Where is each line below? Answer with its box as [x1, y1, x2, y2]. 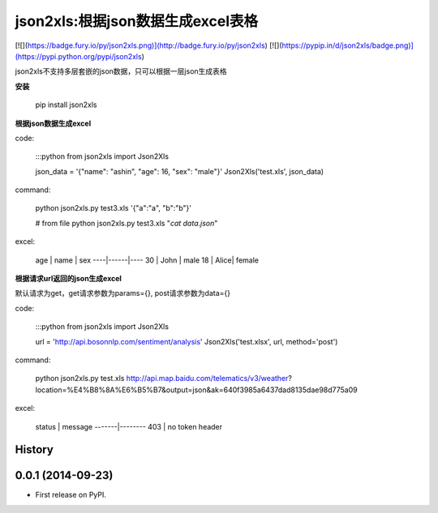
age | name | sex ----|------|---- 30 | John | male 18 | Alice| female [35, 255, 260, 265]
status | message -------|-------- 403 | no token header [35, 421, 223, 431]
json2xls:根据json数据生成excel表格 [15, 12, 259, 30]
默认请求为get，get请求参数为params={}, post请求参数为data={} [15, 289, 231, 298]
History [15, 442, 54, 457]
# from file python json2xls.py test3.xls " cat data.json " [35, 218, 218, 228]
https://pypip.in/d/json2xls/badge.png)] [281, 41, 414, 50]
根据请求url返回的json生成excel [15, 274, 122, 284]
